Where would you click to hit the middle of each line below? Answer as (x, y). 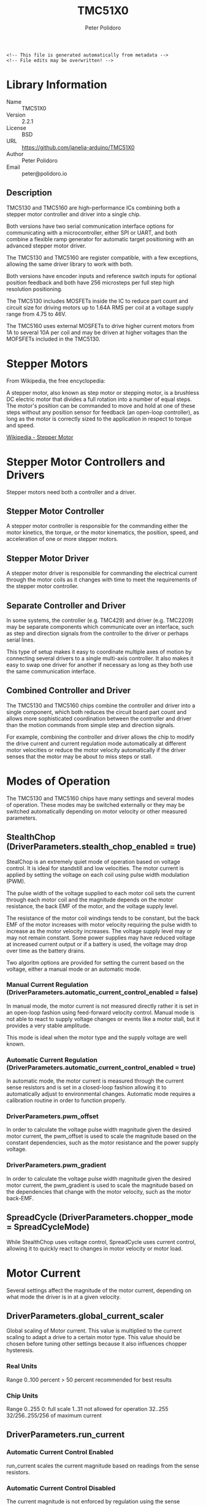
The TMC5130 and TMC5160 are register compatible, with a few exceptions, (102, 257)
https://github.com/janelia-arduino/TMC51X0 (78, 147)
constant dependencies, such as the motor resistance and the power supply (103, 1143)
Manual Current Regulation (48, 985)
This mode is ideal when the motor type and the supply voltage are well (97, 1037)
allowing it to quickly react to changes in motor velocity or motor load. (94, 1248)
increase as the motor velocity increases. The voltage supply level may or (99, 931)
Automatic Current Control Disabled (61, 1488)
